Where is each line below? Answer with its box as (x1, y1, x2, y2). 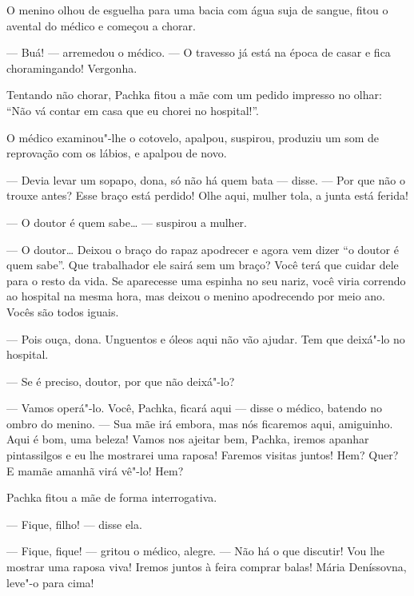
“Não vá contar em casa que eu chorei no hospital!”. (6, 101, 259, 118)
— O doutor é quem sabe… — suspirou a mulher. (6, 213, 247, 230)
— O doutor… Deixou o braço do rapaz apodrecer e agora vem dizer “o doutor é (6, 240, 399, 257)
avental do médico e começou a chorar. (6, 17, 196, 34)
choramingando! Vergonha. (6, 59, 137, 76)
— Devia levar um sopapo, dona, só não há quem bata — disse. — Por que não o (6, 171, 405, 188)
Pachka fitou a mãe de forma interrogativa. (6, 489, 217, 506)
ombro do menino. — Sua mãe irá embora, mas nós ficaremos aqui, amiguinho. (6, 415, 393, 431)
